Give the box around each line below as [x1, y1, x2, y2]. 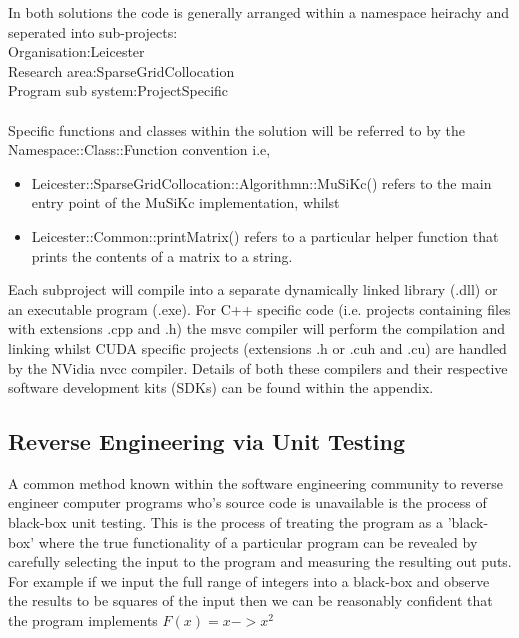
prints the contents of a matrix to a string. [31, 245, 293, 266]
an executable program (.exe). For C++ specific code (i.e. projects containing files [8, 298, 511, 319]
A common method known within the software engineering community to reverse [8, 472, 503, 493]
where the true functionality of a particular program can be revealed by [38, 531, 478, 552]
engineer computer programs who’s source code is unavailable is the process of [8, 492, 487, 513]
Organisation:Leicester [8, 41, 145, 62]
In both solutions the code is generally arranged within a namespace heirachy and [8, 2, 509, 22]
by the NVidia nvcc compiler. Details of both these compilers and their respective [8, 357, 508, 378]
